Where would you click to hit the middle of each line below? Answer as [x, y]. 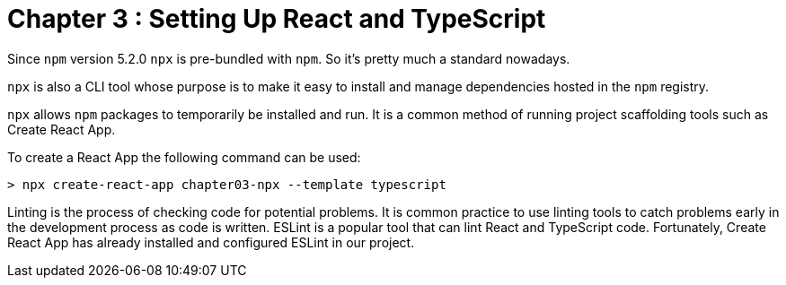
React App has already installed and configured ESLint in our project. [211, 242]
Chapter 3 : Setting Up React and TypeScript [277, 19]
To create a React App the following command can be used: [184, 157]
